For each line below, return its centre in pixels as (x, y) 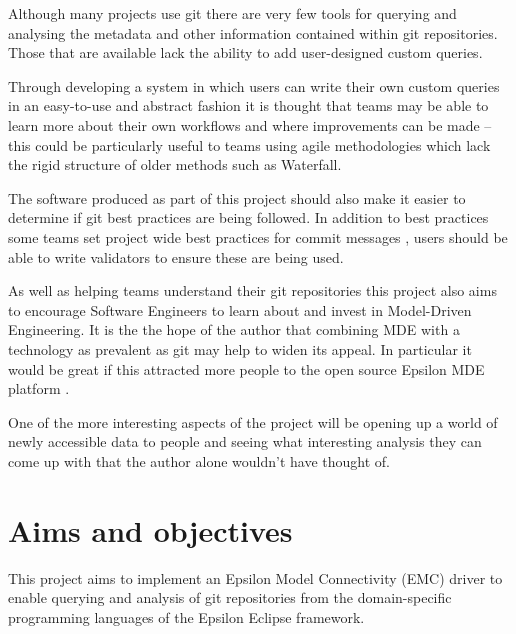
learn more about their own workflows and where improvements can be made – (250, 124)
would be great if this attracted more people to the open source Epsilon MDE (246, 368)
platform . (39, 388)
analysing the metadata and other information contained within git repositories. (253, 32)
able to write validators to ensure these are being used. (176, 256)
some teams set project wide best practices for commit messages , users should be (258, 236)
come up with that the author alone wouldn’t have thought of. (199, 460)
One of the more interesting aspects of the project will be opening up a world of (253, 421)
